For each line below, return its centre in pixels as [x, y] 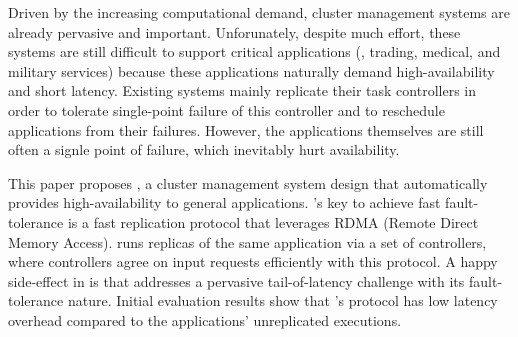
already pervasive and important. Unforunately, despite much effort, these [234, 31]
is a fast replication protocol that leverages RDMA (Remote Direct [273, 221]
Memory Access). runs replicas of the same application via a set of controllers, [247, 241]
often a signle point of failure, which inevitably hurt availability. [204, 149]
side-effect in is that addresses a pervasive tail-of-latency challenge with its [236, 280]
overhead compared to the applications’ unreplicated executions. [205, 319]
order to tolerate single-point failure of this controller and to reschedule [226, 109]
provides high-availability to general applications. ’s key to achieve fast [224, 202]
